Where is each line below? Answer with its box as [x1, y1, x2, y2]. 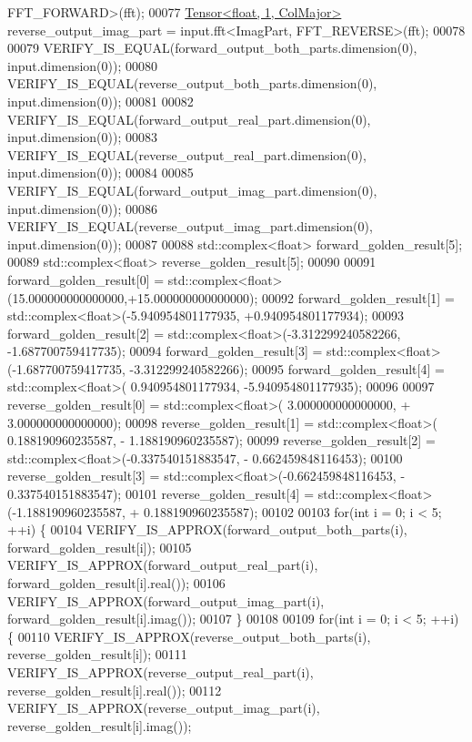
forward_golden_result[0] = [7, 269, 165, 289]
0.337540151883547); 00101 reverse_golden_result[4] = [7, 484, 315, 503]
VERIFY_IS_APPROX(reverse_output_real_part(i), [7, 662, 314, 681]
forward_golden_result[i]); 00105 [7, 537, 192, 556]
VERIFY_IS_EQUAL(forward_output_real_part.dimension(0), [7, 109, 371, 128]
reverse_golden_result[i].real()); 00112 [7, 680, 222, 699]
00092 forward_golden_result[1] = [262, 288, 455, 307]
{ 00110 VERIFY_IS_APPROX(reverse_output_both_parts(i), [7, 626, 371, 645]
